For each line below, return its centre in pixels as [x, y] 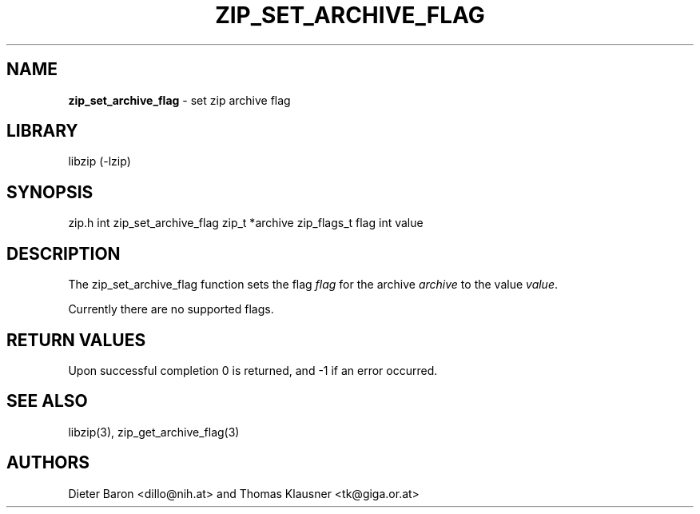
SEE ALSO [47, 401]
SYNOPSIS [50, 192]
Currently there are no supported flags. [171, 309]
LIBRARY [42, 131]
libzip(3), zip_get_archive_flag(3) [154, 432]
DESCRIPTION [64, 253]
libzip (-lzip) [99, 161]
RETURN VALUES [76, 340]
